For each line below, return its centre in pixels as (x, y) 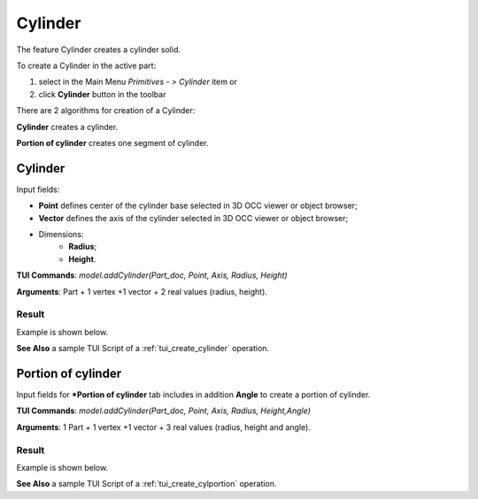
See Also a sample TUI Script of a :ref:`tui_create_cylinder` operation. (143, 349)
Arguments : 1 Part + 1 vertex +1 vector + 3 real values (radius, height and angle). (164, 427)
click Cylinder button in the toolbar (102, 94)
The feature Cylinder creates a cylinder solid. (99, 50)
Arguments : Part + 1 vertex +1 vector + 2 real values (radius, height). (142, 291)
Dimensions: (61, 234)
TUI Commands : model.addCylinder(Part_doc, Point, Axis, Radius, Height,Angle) (164, 411)
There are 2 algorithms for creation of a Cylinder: (106, 111)
